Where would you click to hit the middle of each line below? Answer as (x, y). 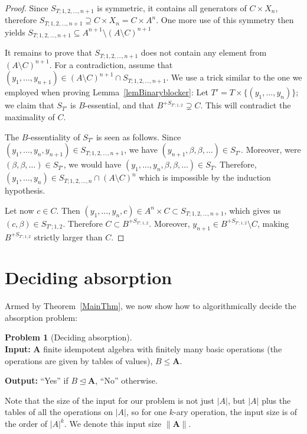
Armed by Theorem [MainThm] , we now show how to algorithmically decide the (151, 306)
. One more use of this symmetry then (225, 20)
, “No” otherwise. (126, 380)
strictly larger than (68, 237)
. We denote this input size (113, 424)
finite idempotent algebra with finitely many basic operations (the (163, 349)
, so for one (146, 412)
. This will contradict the (246, 105)
